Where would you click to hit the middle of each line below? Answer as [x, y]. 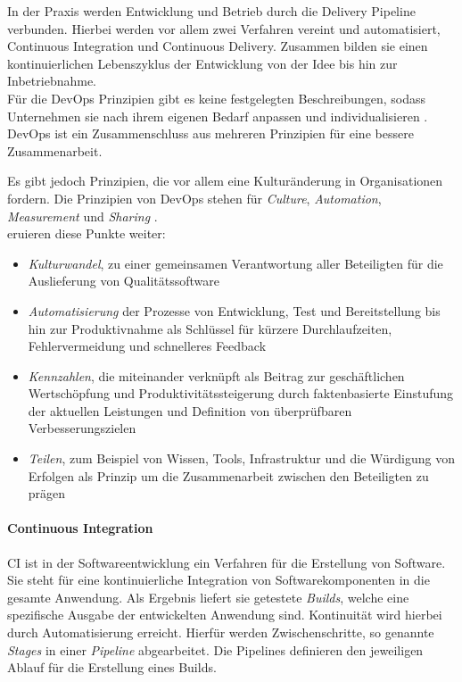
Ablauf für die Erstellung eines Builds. [112, 667]
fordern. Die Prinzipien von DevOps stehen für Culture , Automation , [194, 198]
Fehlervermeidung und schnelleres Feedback [147, 346]
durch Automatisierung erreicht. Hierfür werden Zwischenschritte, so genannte [221, 632]
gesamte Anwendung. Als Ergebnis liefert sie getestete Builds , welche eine [208, 597]
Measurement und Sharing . [82, 216]
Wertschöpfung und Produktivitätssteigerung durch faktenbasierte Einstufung [241, 393]
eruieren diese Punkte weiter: [87, 233]
